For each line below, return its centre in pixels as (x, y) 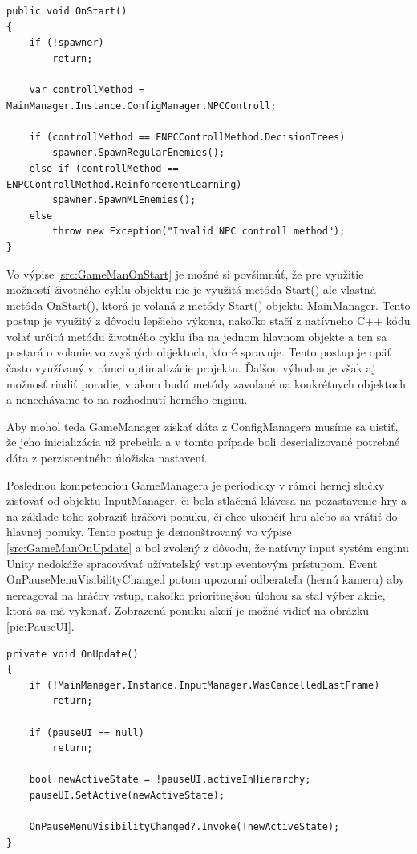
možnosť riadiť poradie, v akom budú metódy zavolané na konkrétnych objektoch (206, 383)
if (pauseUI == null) (87, 732)
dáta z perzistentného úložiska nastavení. (107, 458)
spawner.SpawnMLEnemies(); (124, 200)
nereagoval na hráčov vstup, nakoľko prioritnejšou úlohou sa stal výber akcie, (196, 594)
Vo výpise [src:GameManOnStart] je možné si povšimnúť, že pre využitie (185, 273)
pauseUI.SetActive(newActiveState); (127, 795)
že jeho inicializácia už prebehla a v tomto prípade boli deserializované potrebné (203, 442)
